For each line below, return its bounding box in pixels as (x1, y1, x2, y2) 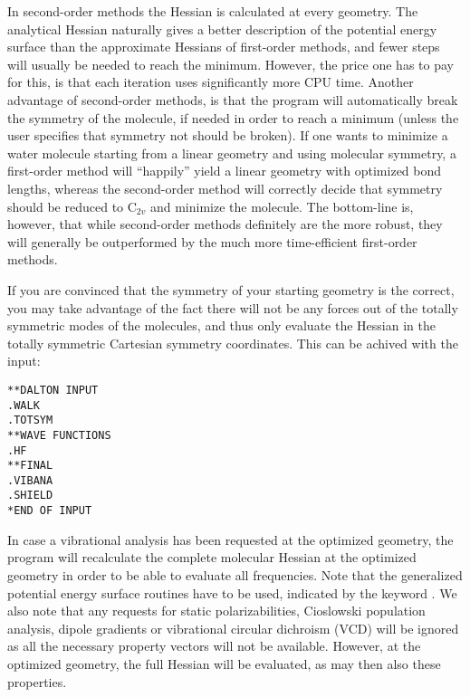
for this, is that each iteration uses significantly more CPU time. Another (7, 72, 414, 91)
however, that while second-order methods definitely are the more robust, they (7, 215, 443, 234)
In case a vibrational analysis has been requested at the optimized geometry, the (7, 530, 454, 549)
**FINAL (7, 459, 53, 473)
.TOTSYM (7, 414, 53, 427)
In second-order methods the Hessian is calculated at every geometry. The (7, 2, 418, 20)
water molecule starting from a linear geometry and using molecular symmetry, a (7, 143, 456, 162)
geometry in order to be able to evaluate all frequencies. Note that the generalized (7, 565, 463, 584)
